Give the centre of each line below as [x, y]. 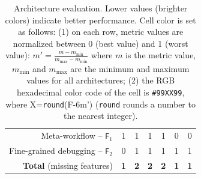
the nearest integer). [100, 116]
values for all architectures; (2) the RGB [101, 80]
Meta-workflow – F [75, 135]
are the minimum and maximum [130, 68]
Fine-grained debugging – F [59, 150]
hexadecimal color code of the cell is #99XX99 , [101, 92]
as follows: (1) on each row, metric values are [101, 32]
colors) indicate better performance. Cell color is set [100, 20]
